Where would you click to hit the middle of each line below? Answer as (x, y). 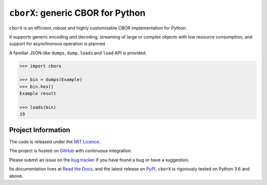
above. (16, 176)
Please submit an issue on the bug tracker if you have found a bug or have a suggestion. (99, 160)
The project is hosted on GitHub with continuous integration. (71, 151)
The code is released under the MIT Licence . (55, 142)
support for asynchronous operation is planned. (58, 44)
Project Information (40, 130)
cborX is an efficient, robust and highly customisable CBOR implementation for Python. (98, 28)
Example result (38, 93)
